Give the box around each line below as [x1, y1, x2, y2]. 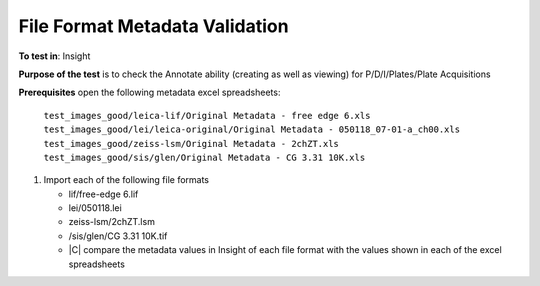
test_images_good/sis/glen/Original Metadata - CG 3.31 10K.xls [43, 151, 366, 163]
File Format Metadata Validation [18, 15, 289, 37]
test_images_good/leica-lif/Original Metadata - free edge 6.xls [43, 110, 371, 121]
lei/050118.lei [68, 202, 122, 214]
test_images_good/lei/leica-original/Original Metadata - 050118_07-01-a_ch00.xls [43, 124, 460, 135]
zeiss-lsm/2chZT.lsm [68, 216, 155, 228]
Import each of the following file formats [43, 174, 210, 186]
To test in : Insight [18, 50, 91, 62]
